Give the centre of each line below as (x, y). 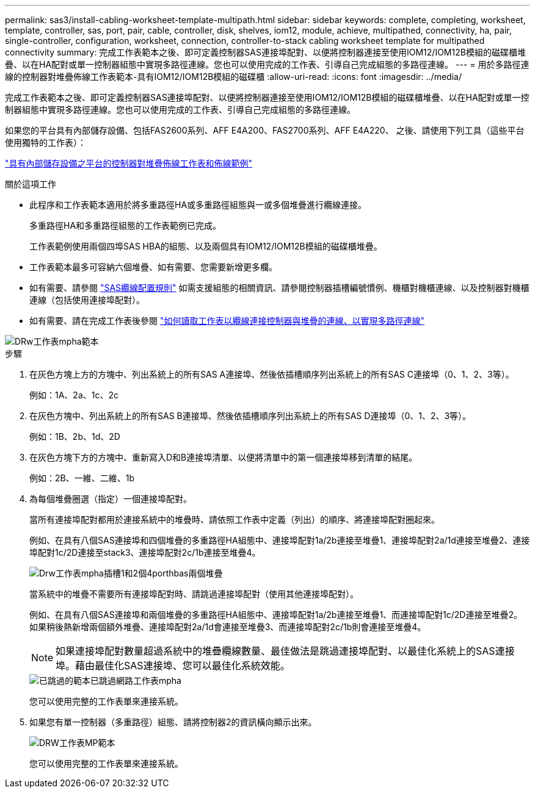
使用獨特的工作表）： (45, 142)
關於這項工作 (31, 184)
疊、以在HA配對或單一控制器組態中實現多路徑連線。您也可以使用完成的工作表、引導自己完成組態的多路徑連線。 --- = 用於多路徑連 (267, 64)
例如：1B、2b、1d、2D (75, 436)
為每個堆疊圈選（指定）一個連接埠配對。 (111, 499)
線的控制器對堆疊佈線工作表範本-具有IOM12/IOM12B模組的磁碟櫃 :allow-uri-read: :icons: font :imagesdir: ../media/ (233, 77)
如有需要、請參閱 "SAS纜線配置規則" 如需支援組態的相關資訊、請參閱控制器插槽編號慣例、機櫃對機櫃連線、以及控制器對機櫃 (279, 288)
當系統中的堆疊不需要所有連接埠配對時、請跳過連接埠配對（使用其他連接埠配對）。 (194, 594)
